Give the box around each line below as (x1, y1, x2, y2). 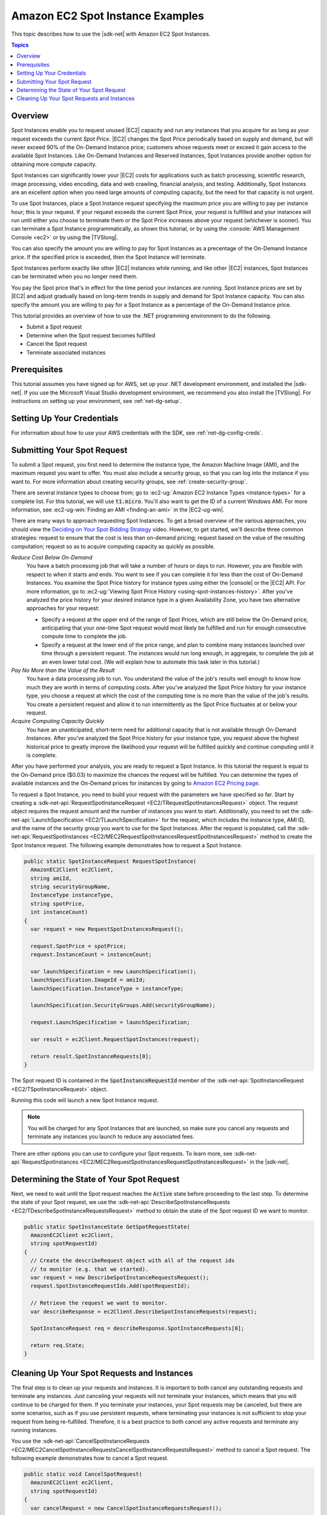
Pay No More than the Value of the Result (11, 667, 115, 674)
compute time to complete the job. (41, 633, 127, 640)
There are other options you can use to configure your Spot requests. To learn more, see (11, 1150, 233, 1157)
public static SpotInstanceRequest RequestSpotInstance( (24, 857, 197, 865)
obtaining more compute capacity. (11, 161, 97, 168)
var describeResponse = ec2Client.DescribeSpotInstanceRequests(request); (30, 1308, 257, 1315)
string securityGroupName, (30, 884, 111, 890)
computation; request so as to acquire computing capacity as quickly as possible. (11, 542, 215, 550)
